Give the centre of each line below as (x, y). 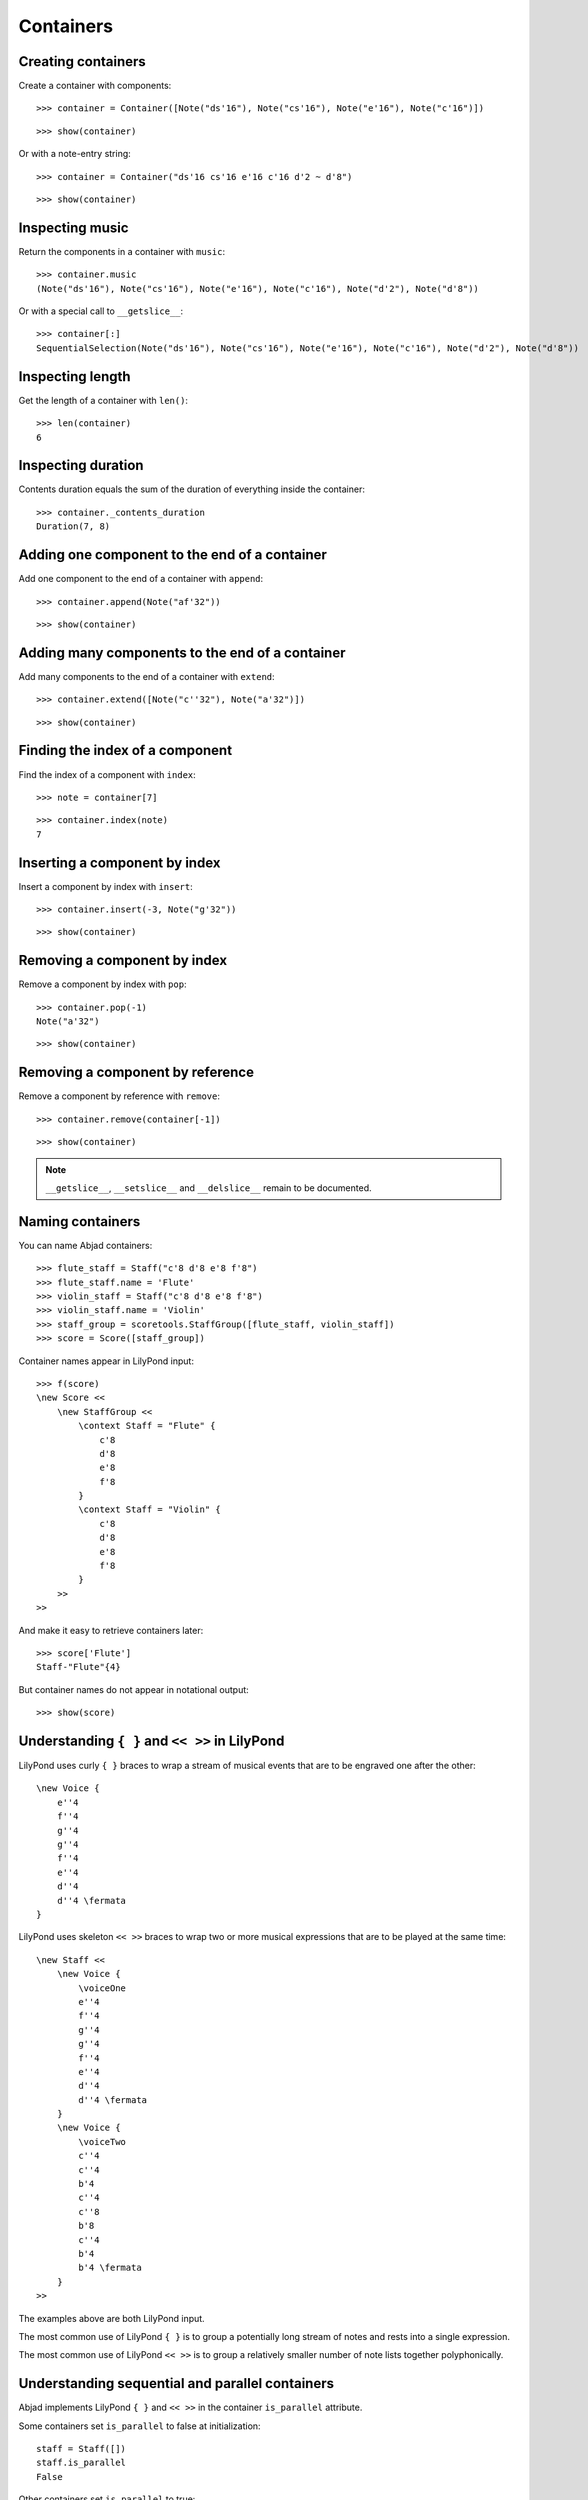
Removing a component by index (123, 960)
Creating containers (82, 61)
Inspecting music (73, 227)
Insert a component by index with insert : (106, 886)
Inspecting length (74, 376)
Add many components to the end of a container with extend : (146, 676)
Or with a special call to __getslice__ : (101, 311)
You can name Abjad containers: (85, 1245)
